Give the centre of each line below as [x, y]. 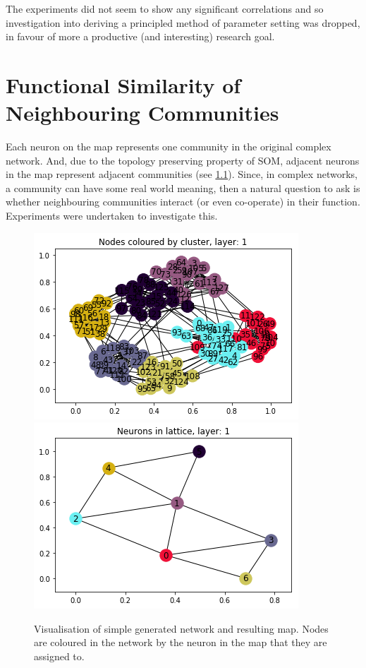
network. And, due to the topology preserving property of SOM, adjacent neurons [183, 160]
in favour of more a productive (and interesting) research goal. [140, 36]
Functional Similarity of [123, 84]
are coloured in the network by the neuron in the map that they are [181, 642]
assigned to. [59, 656]
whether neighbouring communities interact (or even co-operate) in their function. [183, 202]
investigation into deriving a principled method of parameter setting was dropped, [183, 22]
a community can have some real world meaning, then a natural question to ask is [183, 187]
